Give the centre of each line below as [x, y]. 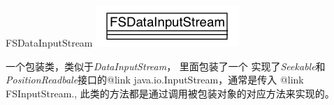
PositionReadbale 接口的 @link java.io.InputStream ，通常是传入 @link [155, 80]
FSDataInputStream [49, 42]
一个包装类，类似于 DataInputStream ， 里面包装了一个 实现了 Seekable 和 [166, 66]
